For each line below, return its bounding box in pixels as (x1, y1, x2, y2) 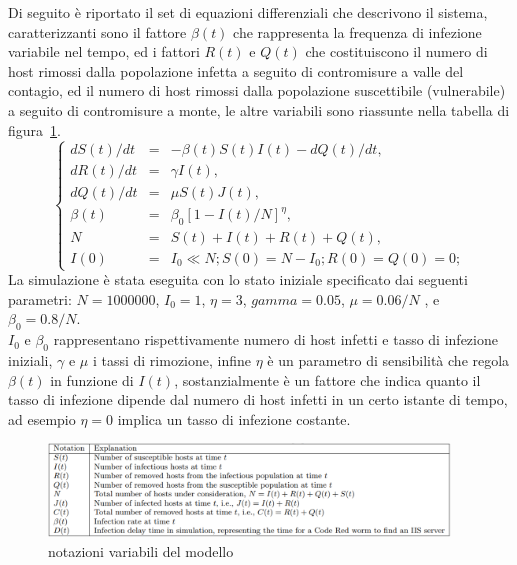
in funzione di (50, 369, 134, 390)
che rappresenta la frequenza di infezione (233, 21, 482, 42)
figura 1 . (8, 119, 61, 140)
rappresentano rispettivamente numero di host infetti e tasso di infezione (53, 329, 498, 350)
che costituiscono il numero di (305, 41, 488, 62)
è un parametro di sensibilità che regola (267, 349, 510, 370)
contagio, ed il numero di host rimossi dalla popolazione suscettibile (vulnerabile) (8, 80, 506, 101)
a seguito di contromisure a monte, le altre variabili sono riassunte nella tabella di (8, 99, 510, 120)
